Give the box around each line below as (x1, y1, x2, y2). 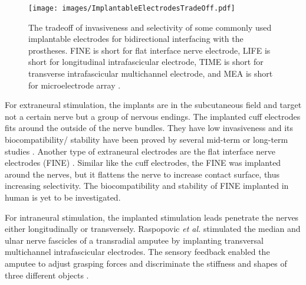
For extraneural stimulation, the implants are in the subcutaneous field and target (5, 99, 302, 111)
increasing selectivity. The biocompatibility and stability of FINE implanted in (5, 179, 289, 192)
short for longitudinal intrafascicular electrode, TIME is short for (28, 55, 264, 68)
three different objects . (5, 268, 89, 281)
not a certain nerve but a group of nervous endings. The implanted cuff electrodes (5, 110, 301, 122)
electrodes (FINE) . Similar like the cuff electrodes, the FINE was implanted (5, 156, 281, 169)
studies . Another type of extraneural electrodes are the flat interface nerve (5, 145, 276, 157)
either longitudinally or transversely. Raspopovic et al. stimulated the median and (5, 222, 301, 235)
